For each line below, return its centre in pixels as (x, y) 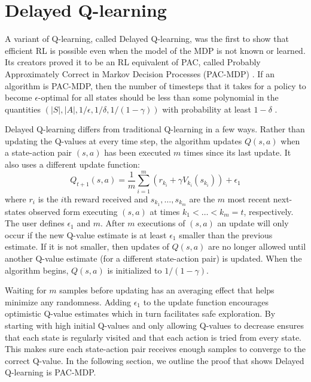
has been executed (138, 152)
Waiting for (26, 290)
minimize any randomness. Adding (68, 301)
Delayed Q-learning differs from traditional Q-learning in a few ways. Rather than (155, 129)
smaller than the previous (226, 234)
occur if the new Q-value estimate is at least (86, 234)
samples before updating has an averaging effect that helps (167, 290)
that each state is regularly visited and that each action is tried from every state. (153, 337)
